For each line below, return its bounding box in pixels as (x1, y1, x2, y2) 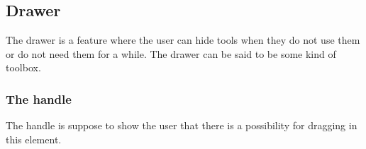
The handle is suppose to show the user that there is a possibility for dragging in (6, 118, 357, 133)
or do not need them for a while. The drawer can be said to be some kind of (6, 46, 336, 61)
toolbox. (6, 60, 41, 75)
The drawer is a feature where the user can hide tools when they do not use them (6, 32, 360, 47)
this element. (6, 131, 62, 146)
